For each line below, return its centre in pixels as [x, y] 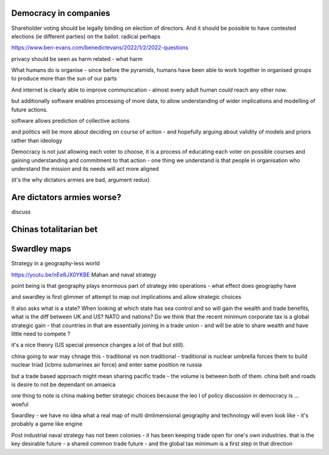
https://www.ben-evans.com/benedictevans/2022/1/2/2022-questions [100, 48]
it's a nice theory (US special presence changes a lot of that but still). [98, 345]
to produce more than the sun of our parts [64, 79]
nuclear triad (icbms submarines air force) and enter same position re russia [107, 365]
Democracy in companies [61, 13]
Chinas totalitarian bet [55, 230]
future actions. [30, 109]
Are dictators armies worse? [66, 197]
